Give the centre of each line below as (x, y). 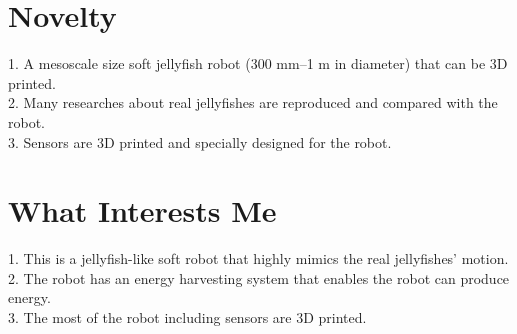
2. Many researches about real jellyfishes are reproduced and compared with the (253, 102)
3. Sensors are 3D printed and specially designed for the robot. (200, 141)
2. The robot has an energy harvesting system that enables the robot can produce (259, 277)
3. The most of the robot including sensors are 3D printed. (187, 317)
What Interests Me (142, 210)
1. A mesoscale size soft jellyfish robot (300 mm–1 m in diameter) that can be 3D (258, 63)
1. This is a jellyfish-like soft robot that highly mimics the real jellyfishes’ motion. (258, 258)
